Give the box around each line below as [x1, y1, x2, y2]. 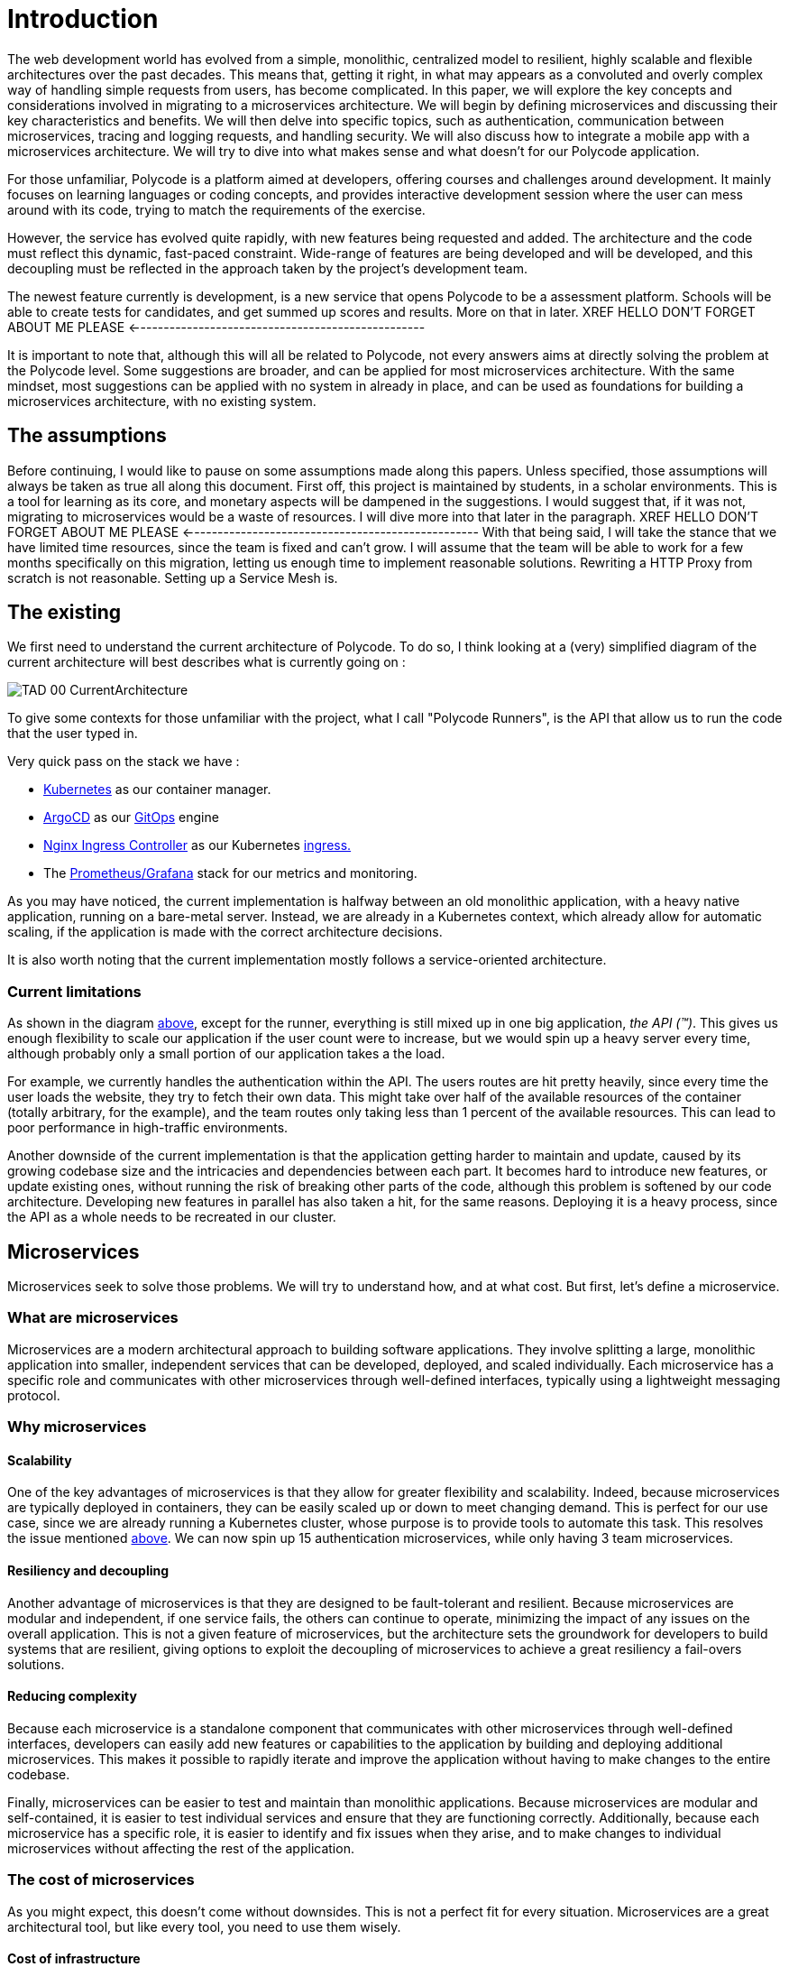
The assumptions [7, 424, 167, 448]
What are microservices [7, 1308, 179, 1327]
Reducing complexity [7, 1688, 137, 1704]
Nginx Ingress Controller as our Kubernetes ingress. [43, 837, 352, 854]
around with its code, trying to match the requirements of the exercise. [7, 201, 426, 217]
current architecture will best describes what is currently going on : [7, 654, 406, 670]
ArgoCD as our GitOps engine [43, 809, 219, 826]
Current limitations [7, 982, 142, 1001]
